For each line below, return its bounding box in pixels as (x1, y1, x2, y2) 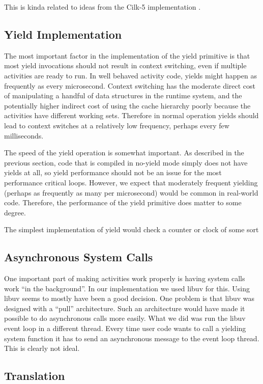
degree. (4, 207, 26, 217)
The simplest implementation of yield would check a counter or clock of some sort (4, 224, 259, 235)
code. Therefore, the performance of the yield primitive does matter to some (4, 197, 242, 208)
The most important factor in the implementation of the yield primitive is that (4, 50, 250, 61)
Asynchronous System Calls (4, 249, 153, 265)
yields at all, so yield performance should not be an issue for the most (4, 167, 222, 178)
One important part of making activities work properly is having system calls (4, 273, 245, 284)
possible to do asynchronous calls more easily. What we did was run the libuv (4, 313, 246, 323)
